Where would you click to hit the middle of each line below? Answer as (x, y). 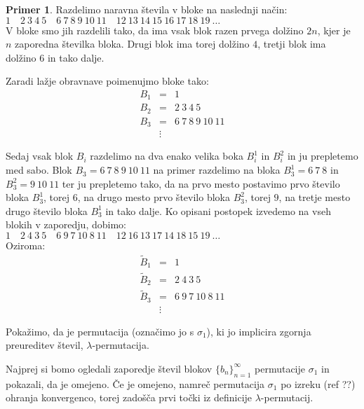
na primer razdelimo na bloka (217, 170)
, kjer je (334, 30)
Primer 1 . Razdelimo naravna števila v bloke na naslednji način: (147, 9)
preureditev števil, (45, 345)
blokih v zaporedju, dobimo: (66, 224)
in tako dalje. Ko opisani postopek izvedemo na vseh (218, 210)
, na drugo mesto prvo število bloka (154, 197)
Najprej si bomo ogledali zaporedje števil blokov (109, 368)
